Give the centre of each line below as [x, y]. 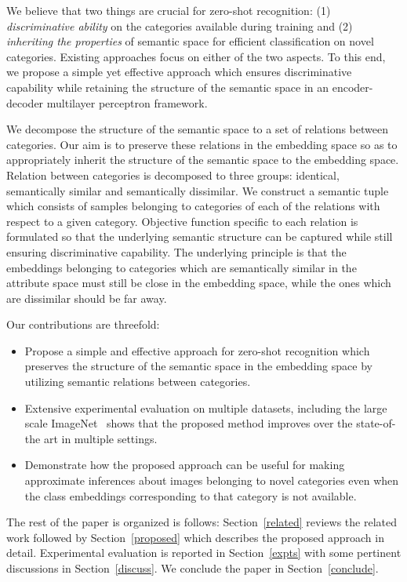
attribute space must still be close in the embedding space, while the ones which [199, 283]
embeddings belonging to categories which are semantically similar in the [182, 267]
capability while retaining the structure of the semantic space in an [168, 87]
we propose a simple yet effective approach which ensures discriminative [179, 72]
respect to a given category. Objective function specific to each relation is [182, 221]
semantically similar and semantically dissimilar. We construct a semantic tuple [198, 190]
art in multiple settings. [100, 438]
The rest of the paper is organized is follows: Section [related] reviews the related [202, 522]
